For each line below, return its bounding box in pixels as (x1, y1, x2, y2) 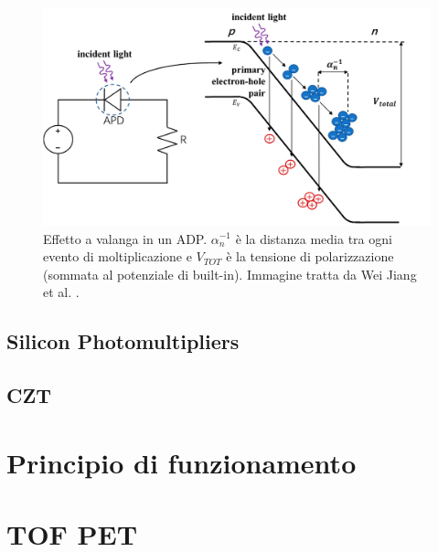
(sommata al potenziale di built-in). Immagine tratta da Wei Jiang (43, 264, 417, 283)
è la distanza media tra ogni (235, 228, 392, 248)
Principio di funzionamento (6, 443, 357, 481)
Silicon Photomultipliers (6, 327, 240, 356)
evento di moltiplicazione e (43, 247, 192, 266)
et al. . (43, 282, 80, 302)
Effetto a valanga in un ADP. (43, 228, 208, 248)
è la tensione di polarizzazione (226, 247, 394, 266)
